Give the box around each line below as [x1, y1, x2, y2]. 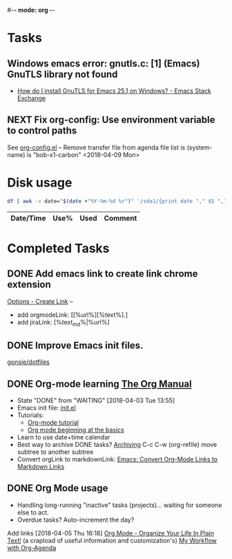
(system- [186, 143, 213, 152]
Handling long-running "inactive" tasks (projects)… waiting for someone [17, 501, 222, 509]
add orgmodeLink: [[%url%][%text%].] [17, 311, 128, 319]
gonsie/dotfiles [7, 358, 50, 366]
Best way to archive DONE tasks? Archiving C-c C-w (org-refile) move [17, 441, 217, 449]
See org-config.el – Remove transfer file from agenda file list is [7, 143, 186, 152]
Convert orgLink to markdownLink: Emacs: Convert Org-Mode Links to [17, 455, 218, 464]
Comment [104, 213, 137, 223]
